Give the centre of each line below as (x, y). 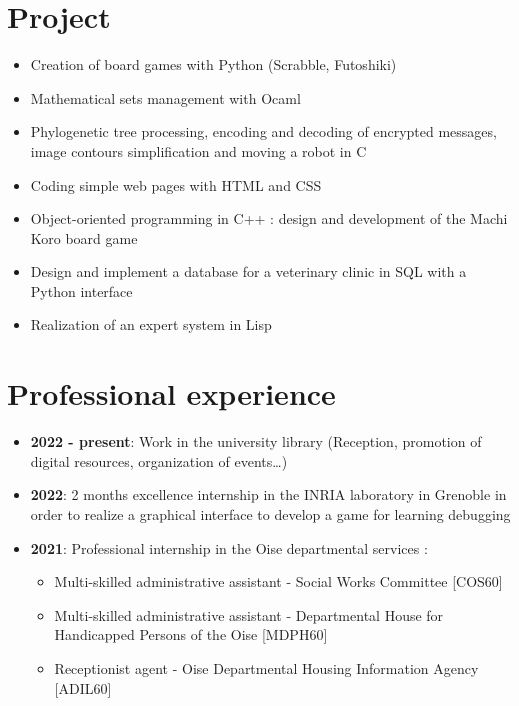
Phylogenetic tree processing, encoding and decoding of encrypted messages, (263, 131)
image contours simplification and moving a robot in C (198, 150)
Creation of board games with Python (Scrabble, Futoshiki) (213, 64)
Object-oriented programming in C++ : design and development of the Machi (269, 218)
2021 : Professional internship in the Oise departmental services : (229, 547)
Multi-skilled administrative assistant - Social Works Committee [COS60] (278, 581)
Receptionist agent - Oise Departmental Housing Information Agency (266, 667)
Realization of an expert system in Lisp (151, 324)
